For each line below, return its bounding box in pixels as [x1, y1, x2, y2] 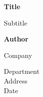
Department [4, 66, 40, 76]
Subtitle [4, 17, 28, 28]
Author [4, 34, 29, 44]
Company [4, 50, 32, 60]
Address [4, 75, 28, 85]
